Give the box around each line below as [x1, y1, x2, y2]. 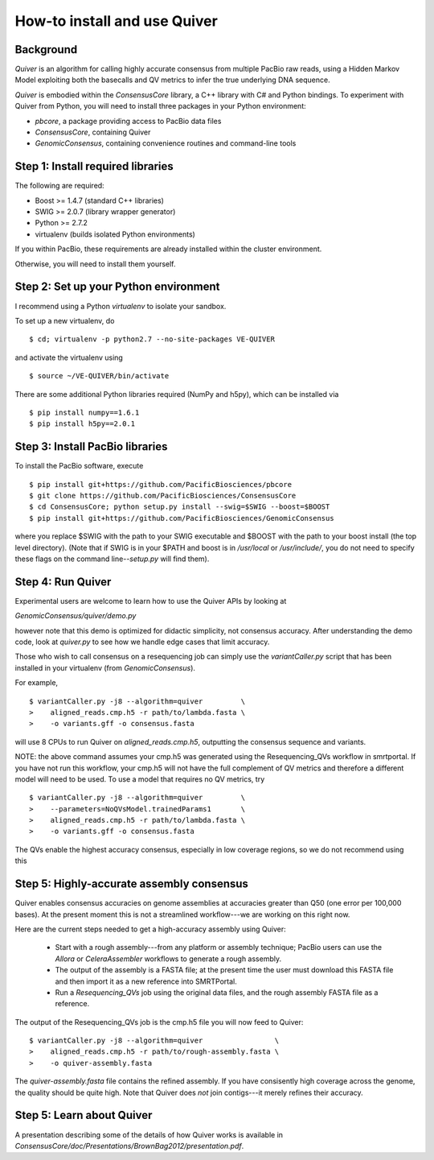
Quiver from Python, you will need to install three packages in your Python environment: [14, 101, 306, 111]
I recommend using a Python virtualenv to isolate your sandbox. [14, 301, 227, 311]
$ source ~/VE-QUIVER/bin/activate [29, 371, 170, 381]
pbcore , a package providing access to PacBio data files [35, 116, 222, 126]
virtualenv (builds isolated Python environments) [35, 229, 196, 239]
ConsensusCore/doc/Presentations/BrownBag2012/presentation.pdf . [14, 1141, 244, 1150]
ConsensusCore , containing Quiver [35, 127, 151, 137]
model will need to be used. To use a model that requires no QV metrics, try [14, 774, 265, 784]
